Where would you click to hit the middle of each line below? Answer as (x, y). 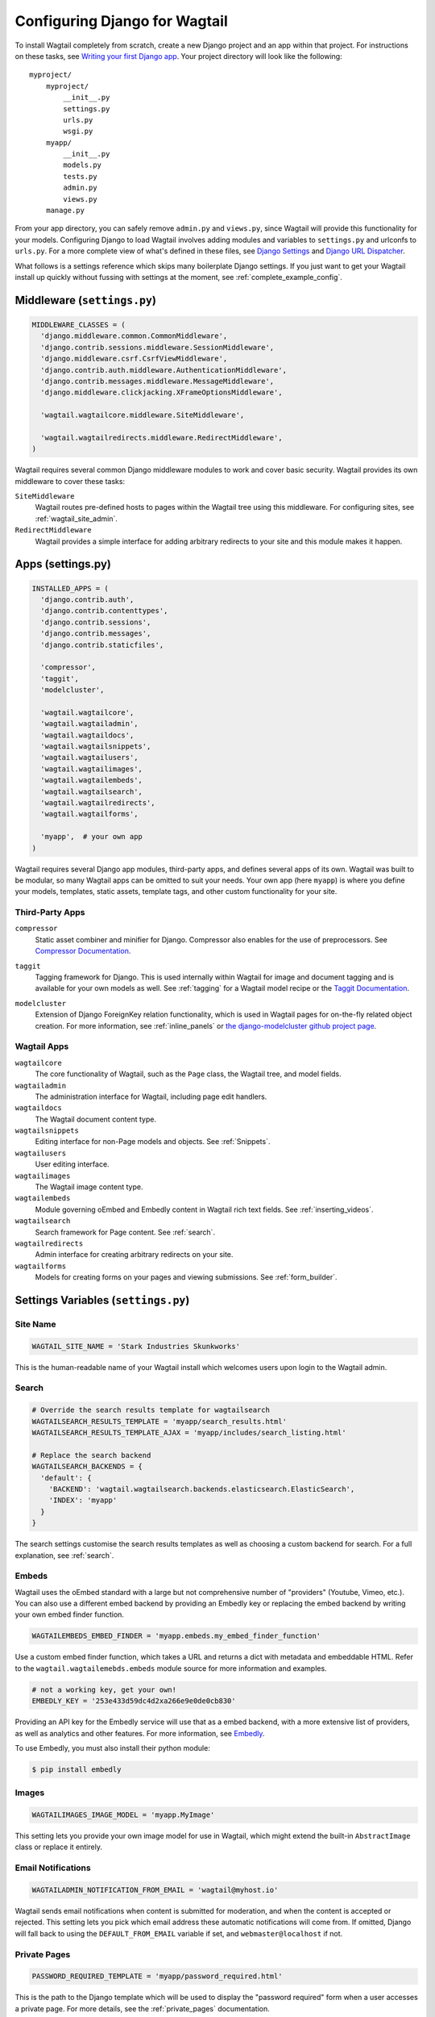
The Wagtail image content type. (89, 1187)
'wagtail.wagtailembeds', (91, 780)
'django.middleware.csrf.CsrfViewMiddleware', (134, 359)
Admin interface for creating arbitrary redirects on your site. (134, 1255)
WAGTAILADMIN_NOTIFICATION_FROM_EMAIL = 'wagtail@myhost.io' (155, 1890)
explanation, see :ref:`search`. (64, 1555)
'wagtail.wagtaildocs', (87, 735)
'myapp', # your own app (91, 837)
